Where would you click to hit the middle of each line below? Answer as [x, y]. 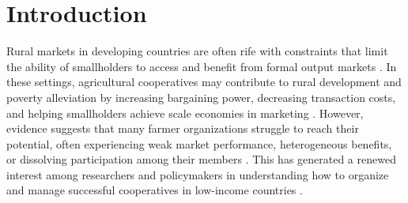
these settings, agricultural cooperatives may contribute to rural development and [204, 82]
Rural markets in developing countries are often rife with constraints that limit [197, 51]
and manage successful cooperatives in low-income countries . [155, 190]
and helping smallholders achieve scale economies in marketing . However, [185, 113]
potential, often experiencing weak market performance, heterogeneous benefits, [199, 143]
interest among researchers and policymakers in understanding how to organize [198, 174]
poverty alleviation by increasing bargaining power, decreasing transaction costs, [201, 97]
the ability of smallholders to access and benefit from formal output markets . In [202, 66]
